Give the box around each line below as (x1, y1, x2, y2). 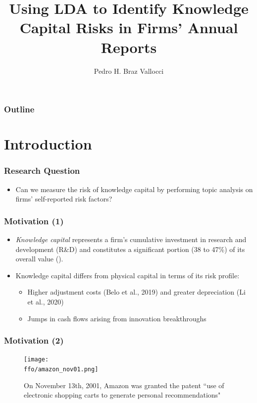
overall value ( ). (15, 253, 63, 264)
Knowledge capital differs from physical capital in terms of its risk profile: (15, 270, 240, 280)
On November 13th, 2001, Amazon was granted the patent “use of (24, 380, 224, 390)
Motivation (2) (4, 334, 64, 347)
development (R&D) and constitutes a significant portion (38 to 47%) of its (15, 244, 245, 254)
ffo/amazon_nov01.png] (24, 366, 99, 373)
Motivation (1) (4, 214, 64, 227)
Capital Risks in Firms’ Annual (19, 17, 238, 38)
